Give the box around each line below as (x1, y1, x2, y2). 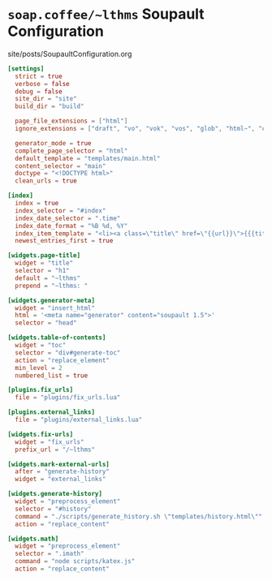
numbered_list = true (15, 371, 89, 380)
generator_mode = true (15, 139, 92, 147)
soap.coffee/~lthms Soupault (7, 5, 205, 24)
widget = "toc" (15, 342, 67, 350)
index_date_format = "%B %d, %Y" (15, 222, 128, 230)
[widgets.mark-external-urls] (7, 460, 110, 468)
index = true (15, 200, 59, 208)
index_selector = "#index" (15, 206, 106, 215)
